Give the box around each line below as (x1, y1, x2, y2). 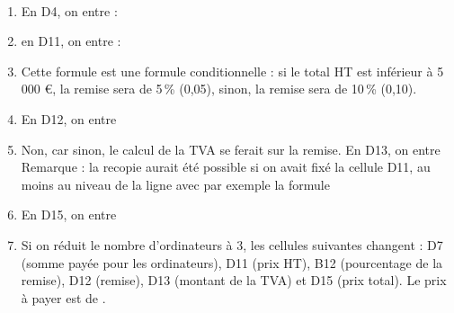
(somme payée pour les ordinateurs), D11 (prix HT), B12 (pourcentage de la (21, 253, 443, 272)
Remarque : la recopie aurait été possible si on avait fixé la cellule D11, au (21, 157, 431, 176)
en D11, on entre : (21, 31, 121, 50)
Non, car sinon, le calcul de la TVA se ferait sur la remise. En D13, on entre (21, 139, 441, 158)
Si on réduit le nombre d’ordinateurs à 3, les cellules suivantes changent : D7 (21, 235, 443, 254)
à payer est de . (21, 288, 106, 307)
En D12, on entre (21, 109, 117, 128)
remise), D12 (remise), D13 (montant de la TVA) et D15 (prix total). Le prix (21, 271, 447, 290)
